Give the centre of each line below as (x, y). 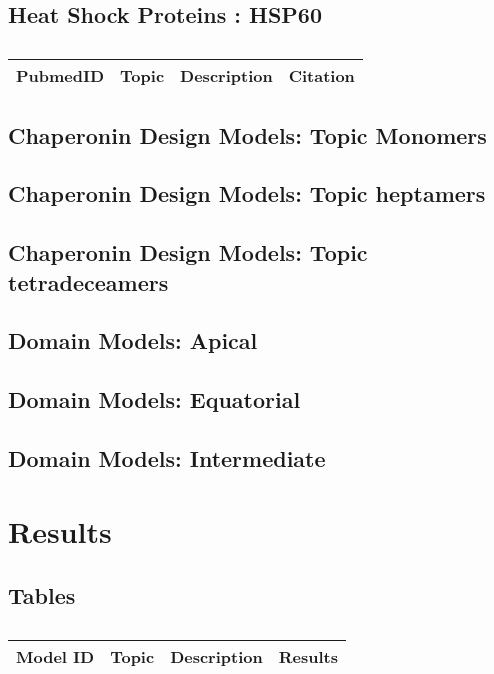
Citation (321, 76)
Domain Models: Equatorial (154, 399)
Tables (42, 595)
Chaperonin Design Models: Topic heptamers (247, 193)
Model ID (55, 656)
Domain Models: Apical (133, 340)
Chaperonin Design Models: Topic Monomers (247, 134)
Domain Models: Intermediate (167, 457)
